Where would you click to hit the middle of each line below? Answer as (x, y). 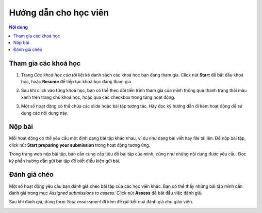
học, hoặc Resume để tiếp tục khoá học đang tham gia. (77, 82)
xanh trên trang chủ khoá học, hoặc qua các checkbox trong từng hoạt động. (98, 97)
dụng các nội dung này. (45, 113)
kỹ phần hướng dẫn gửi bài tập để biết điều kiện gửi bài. (65, 161)
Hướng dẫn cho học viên (59, 13)
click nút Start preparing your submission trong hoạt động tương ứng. (80, 145)
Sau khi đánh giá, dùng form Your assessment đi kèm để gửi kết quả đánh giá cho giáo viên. (101, 202)
